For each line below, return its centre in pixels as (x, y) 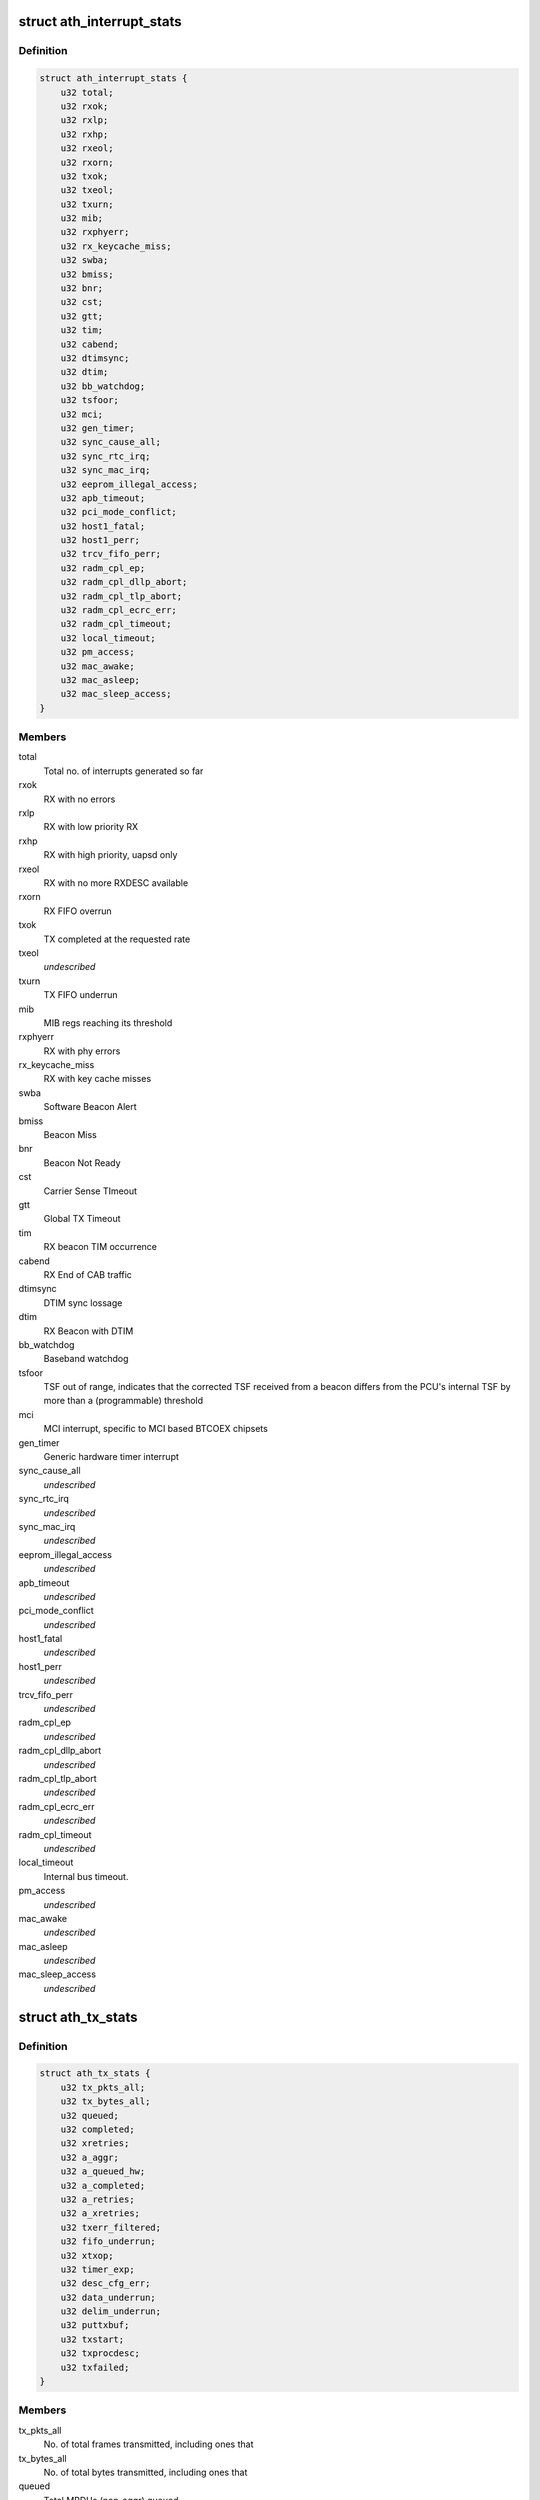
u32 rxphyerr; (95, 232)
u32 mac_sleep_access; (116, 694)
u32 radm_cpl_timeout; (116, 624)
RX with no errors (79, 799)
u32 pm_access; (97, 652)
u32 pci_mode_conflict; (118, 512)
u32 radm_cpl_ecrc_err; (118, 610)
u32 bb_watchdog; (103, 386)
